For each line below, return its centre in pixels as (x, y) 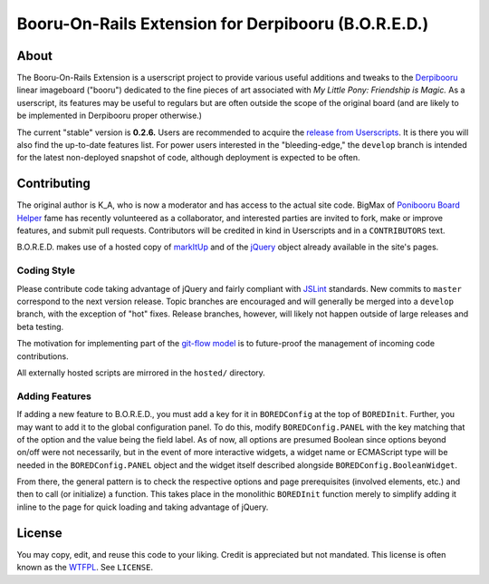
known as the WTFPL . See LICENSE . (85, 568)
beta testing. (40, 326)
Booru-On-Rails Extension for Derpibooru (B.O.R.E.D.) (223, 24)
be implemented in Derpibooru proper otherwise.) (110, 116)
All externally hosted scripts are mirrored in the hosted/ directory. (141, 373)
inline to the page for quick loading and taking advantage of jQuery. (143, 507)
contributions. (43, 356)
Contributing (53, 184)
